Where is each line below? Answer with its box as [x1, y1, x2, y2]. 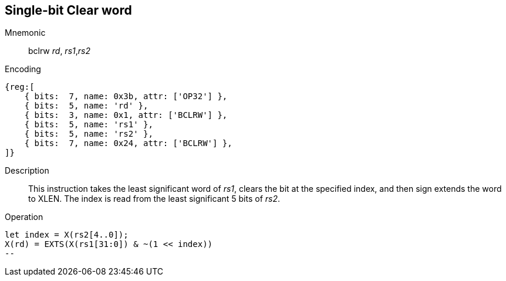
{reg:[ [5, 82, 35, 92]
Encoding [5, 64, 41, 75]
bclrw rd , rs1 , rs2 [28, 46, 90, 56]
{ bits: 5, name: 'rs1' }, [24, 120, 153, 130]
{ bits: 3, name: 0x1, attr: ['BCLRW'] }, [24, 110, 228, 120]
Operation [5, 212, 43, 222]
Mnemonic [5, 28, 46, 38]
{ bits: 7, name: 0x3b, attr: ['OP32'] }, [24, 92, 228, 101]
